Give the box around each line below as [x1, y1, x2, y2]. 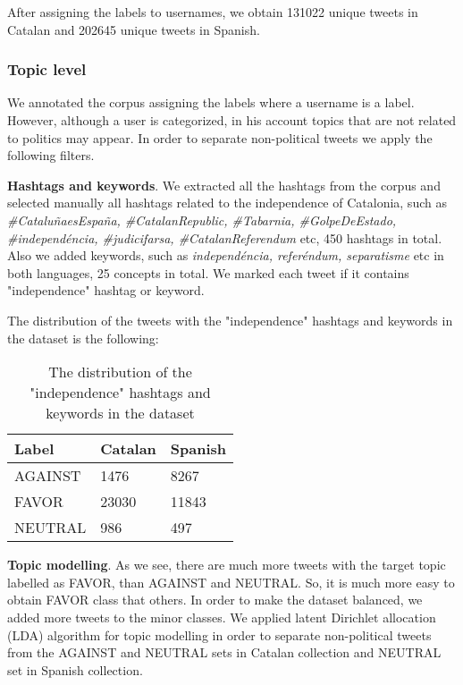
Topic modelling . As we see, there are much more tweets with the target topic [7, 555, 446, 574]
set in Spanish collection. [7, 660, 143, 679]
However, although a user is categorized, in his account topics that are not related [7, 111, 457, 129]
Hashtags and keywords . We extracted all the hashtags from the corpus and [7, 175, 441, 194]
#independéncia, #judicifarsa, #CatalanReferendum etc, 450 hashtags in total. [7, 228, 442, 247]
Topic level [7, 58, 87, 80]
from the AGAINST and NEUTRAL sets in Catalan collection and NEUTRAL [7, 643, 442, 662]
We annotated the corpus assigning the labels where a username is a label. [7, 93, 415, 112]
